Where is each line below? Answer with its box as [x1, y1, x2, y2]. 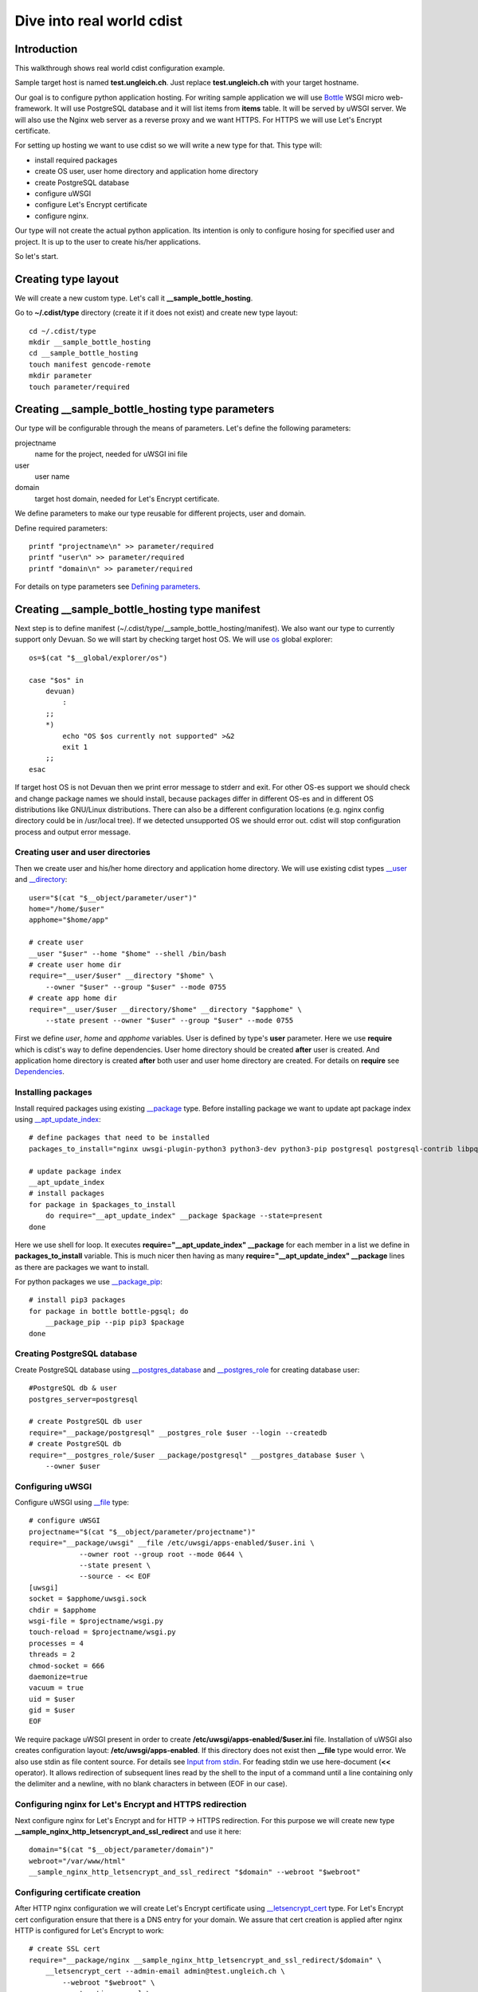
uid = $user [29, 1694, 76, 1704]
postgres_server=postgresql [29, 1394, 139, 1404]
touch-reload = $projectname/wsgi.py [29, 1628, 177, 1637]
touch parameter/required [29, 382, 131, 391]
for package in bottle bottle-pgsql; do [29, 1307, 189, 1316]
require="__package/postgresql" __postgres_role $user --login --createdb [29, 1428, 327, 1437]
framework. [14, 104, 53, 113]
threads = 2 [29, 1650, 76, 1659]
